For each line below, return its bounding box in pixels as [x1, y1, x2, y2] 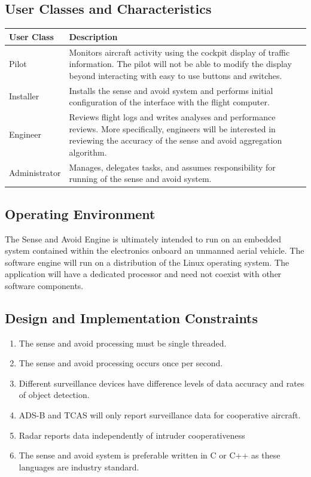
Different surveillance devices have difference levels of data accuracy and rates [19, 376, 304, 389]
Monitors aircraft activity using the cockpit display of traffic [69, 45, 290, 58]
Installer [9, 90, 39, 102]
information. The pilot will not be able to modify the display [69, 57, 292, 70]
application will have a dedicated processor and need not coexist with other [5, 268, 282, 280]
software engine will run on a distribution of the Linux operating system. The [5, 256, 289, 268]
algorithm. [69, 145, 107, 158]
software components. [5, 279, 84, 291]
